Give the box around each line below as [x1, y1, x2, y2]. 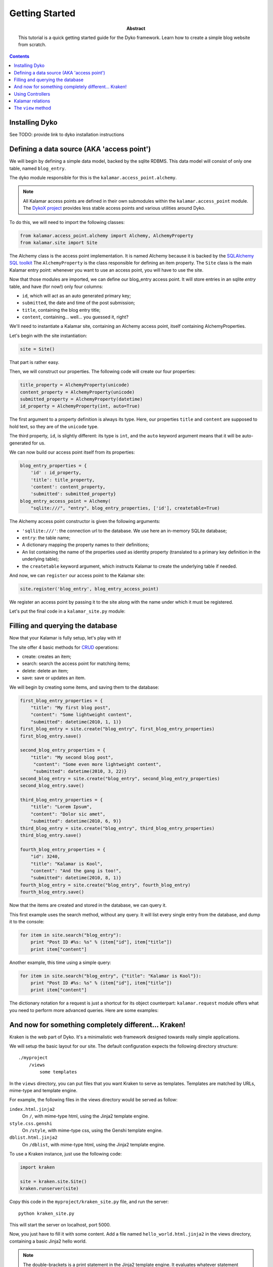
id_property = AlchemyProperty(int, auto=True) [20, 403, 140, 409]
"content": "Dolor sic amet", [30, 811, 106, 817]
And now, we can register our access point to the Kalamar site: [9, 572, 145, 578]
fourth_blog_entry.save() [20, 889, 84, 895]
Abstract [126, 25, 146, 31]
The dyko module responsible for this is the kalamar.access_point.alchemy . [9, 175, 177, 181]
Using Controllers [14, 91, 51, 97]
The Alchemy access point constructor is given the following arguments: [9, 518, 160, 525]
